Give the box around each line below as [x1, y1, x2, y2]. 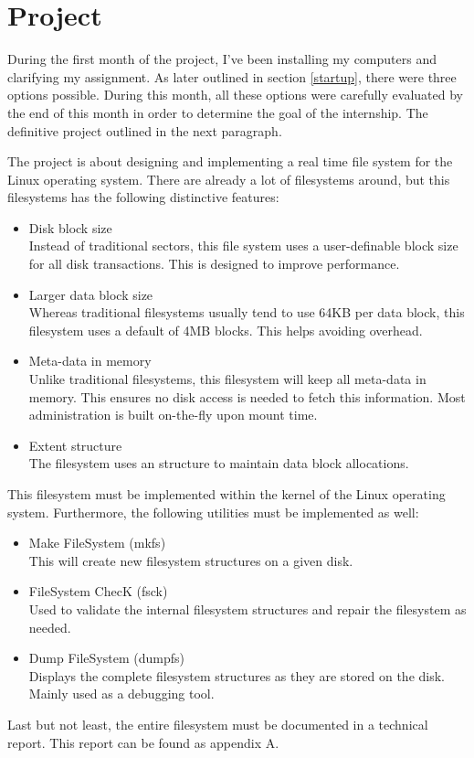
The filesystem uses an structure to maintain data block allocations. [28, 454, 409, 473]
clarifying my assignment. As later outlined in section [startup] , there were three [7, 67, 457, 86]
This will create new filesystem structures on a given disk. [28, 550, 353, 570]
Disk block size [28, 218, 112, 237]
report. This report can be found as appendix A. [7, 732, 279, 752]
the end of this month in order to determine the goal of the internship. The [7, 102, 428, 122]
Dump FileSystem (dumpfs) [28, 648, 184, 667]
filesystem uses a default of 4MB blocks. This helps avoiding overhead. [28, 320, 423, 339]
